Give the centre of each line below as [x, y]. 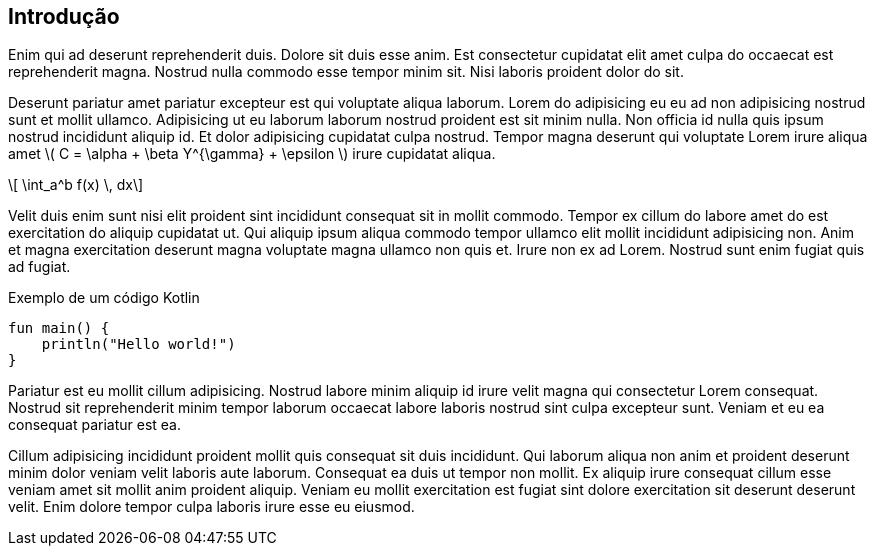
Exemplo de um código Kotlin [104, 298]
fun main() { [59, 328]
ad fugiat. [39, 267]
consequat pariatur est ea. [95, 425]
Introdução [64, 16]
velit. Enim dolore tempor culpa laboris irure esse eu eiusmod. [211, 507]
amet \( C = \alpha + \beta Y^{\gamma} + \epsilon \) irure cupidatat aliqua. [252, 154]
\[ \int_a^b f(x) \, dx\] [76, 185]
